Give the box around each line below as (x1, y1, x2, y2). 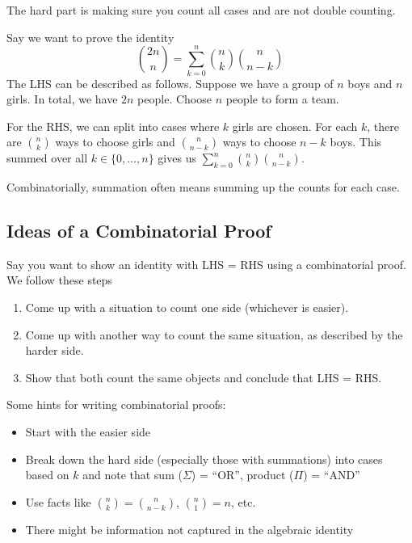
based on (25, 466, 69, 483)
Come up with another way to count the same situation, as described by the (25, 326, 403, 343)
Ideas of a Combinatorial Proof (6, 218, 271, 243)
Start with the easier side (25, 423, 151, 440)
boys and (347, 74, 393, 91)
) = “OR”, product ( (191, 466, 294, 483)
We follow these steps (6, 271, 112, 288)
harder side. (25, 342, 84, 359)
